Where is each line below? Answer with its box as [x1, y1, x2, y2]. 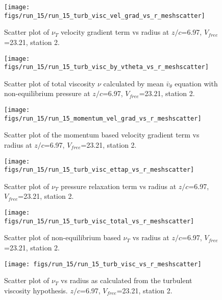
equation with [175, 78, 218, 88]
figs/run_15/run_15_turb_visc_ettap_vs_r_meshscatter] [4, 166, 194, 174]
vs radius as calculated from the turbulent [61, 275, 192, 286]
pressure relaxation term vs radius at [61, 180, 177, 191]
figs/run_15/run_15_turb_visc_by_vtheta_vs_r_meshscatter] [4, 63, 209, 71]
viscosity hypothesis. [4, 285, 68, 295]
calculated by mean [103, 78, 164, 88]
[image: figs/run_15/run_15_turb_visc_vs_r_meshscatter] [4, 260, 202, 268]
